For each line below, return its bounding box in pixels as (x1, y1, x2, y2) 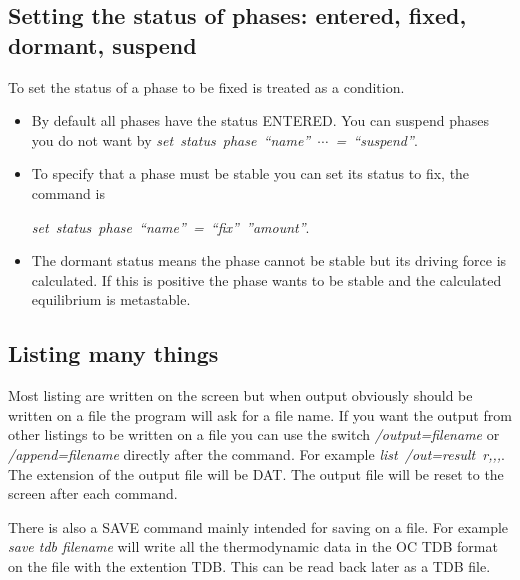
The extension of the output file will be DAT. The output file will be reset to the (8, 463, 504, 484)
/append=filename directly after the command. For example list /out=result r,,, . (8, 443, 506, 464)
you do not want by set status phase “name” (31, 129, 311, 150)
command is (31, 182, 105, 203)
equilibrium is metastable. (31, 289, 191, 310)
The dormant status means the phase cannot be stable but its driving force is (31, 250, 507, 271)
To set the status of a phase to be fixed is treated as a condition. (8, 76, 405, 97)
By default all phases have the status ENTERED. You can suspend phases (31, 110, 489, 131)
